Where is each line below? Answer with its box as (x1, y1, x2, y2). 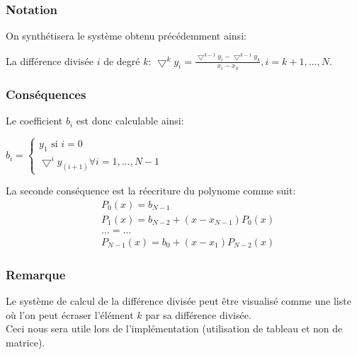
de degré (103, 53, 140, 68)
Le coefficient (6, 113, 63, 128)
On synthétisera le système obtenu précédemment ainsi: (6, 28, 246, 43)
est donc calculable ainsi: (76, 113, 184, 128)
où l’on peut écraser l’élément (6, 307, 134, 322)
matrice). (6, 334, 45, 349)
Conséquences (6, 86, 86, 103)
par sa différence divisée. (145, 307, 251, 322)
